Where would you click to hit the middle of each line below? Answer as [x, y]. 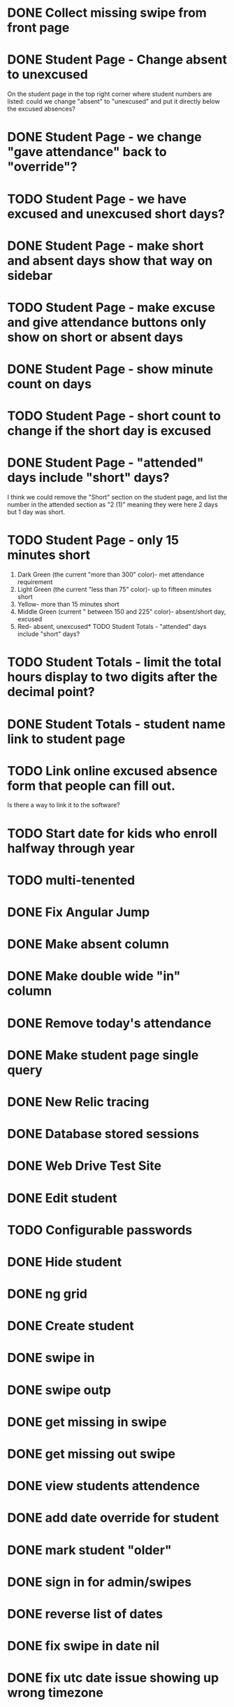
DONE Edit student [62, 1198]
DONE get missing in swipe [87, 1422]
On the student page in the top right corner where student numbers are [110, 94]
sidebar [30, 275]
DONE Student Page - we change [104, 137]
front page [38, 28]
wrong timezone [55, 1693]
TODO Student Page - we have [97, 199]
